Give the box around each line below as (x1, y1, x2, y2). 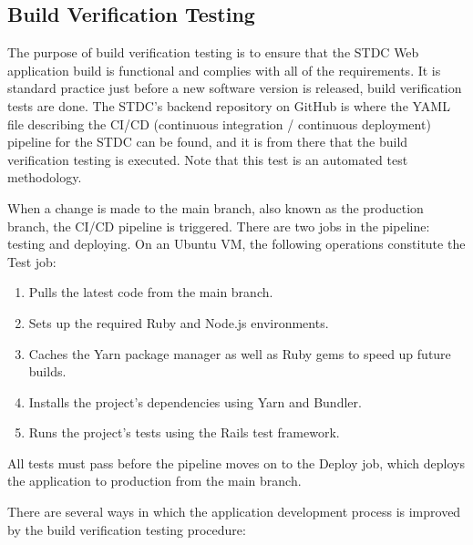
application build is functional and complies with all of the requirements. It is (7, 60, 441, 79)
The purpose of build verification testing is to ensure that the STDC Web (7, 43, 419, 62)
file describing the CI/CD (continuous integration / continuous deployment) (7, 114, 431, 133)
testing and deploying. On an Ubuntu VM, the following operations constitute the (7, 234, 466, 253)
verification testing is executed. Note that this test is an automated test (7, 149, 408, 169)
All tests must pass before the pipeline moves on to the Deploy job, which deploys (7, 453, 466, 472)
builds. (28, 362, 67, 381)
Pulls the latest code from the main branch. (28, 283, 273, 302)
